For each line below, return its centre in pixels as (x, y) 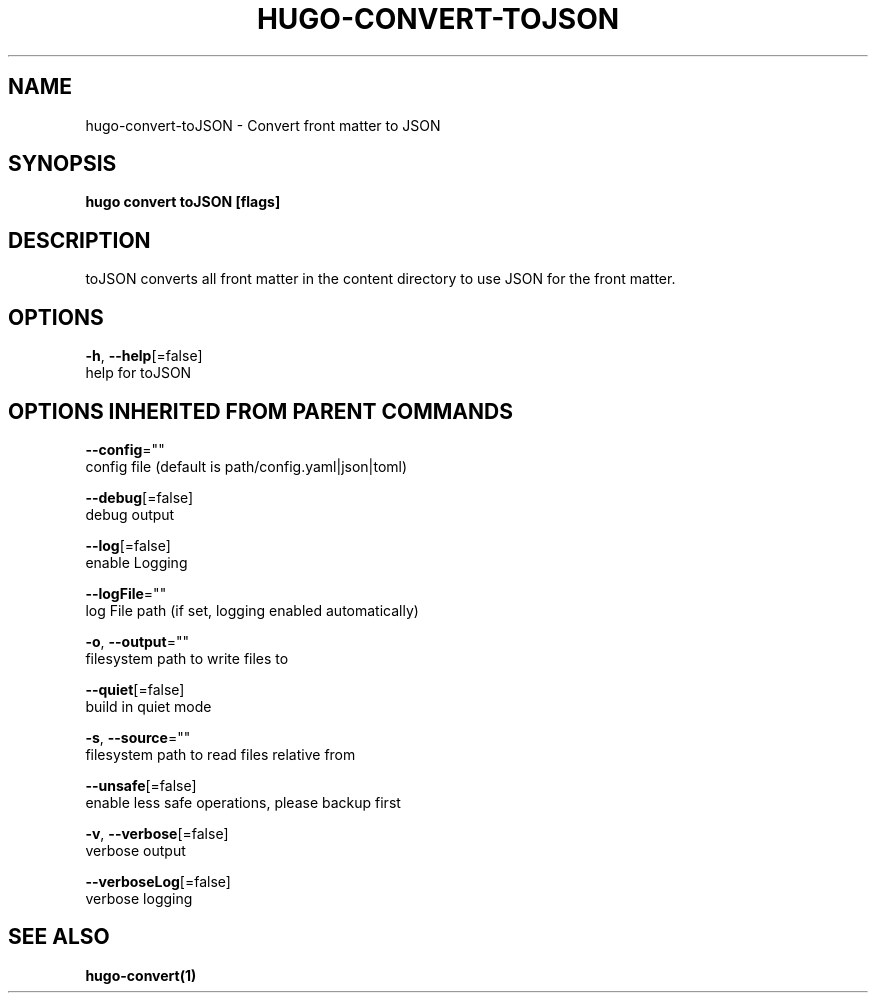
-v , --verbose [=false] (157, 833)
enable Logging (136, 562)
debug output (130, 514)
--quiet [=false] (135, 689)
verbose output (135, 850)
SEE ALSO (59, 937)
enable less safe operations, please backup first (243, 802)
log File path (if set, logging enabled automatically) (252, 610)
